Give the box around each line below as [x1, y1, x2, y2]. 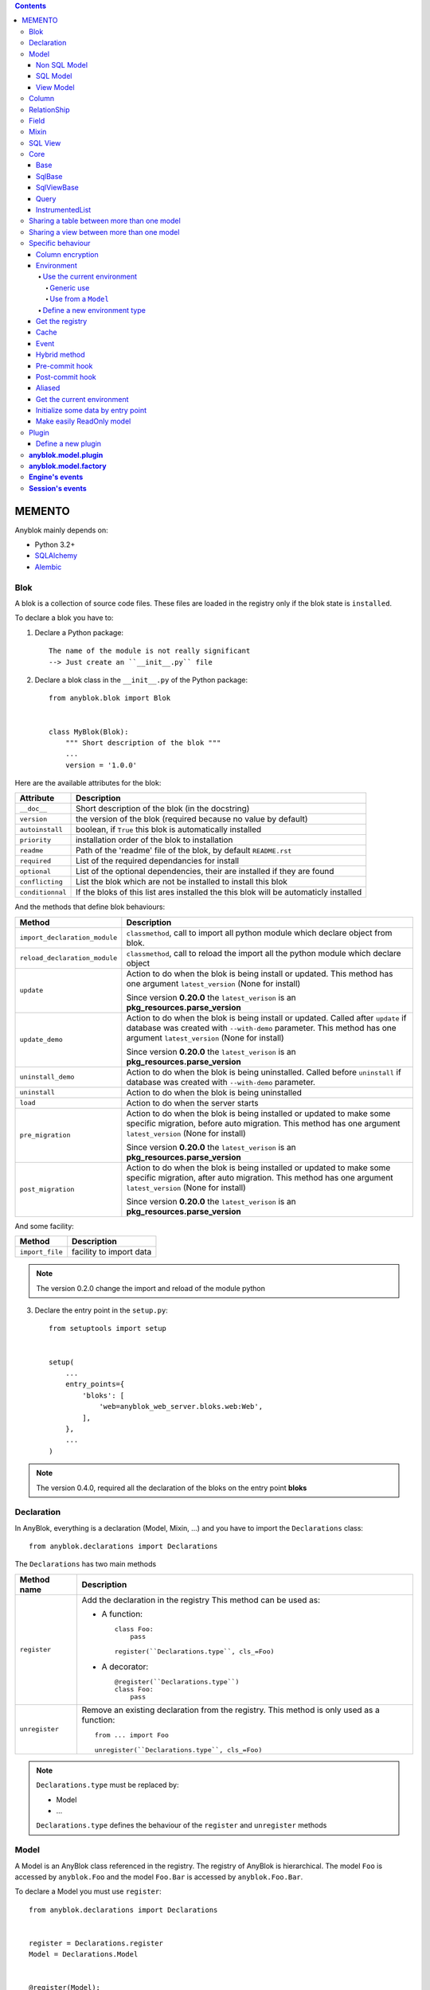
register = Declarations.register [29, 1938, 163, 1948]
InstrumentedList [36, 205, 92, 215]
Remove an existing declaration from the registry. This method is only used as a [81, 1704, 380, 1715]
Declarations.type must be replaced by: [36, 1780, 179, 1790]
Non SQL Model [36, 60, 88, 69]
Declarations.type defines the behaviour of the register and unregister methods [36, 1820, 327, 1830]
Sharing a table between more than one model [29, 216, 181, 226]
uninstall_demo [19, 1073, 75, 1082]
